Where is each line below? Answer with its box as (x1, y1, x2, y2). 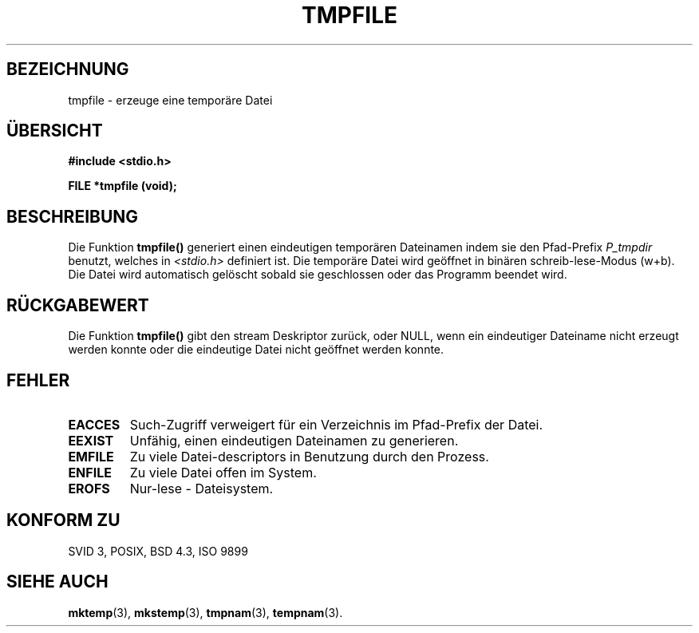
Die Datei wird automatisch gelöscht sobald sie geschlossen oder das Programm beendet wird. (68, 267, 567, 282)
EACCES (68, 416, 120, 433)
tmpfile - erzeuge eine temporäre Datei (68, 93, 273, 107)
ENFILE (68, 464, 112, 481)
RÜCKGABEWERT (6, 295, 149, 315)
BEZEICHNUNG (6, 59, 129, 80)
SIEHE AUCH (6, 572, 109, 592)
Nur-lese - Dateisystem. (129, 480, 274, 497)
